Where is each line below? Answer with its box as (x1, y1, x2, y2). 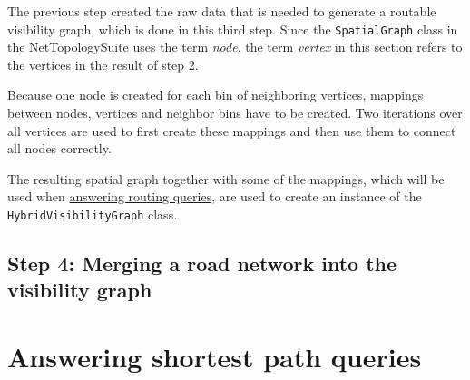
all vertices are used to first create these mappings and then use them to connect (7, 121, 456, 140)
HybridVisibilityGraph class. (7, 205, 178, 223)
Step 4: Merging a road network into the (7, 249, 397, 278)
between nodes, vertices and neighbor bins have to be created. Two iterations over (7, 103, 463, 122)
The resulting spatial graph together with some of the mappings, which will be (7, 169, 445, 188)
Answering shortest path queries (7, 338, 422, 375)
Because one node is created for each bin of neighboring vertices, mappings (7, 85, 424, 104)
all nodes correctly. (7, 139, 112, 158)
